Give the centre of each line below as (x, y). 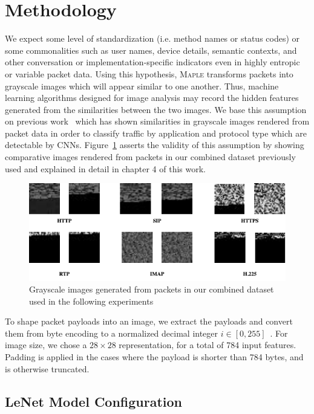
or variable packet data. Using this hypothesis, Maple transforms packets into (149, 73)
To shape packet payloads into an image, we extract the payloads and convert (149, 321)
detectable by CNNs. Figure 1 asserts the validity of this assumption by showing (155, 145)
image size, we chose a (46, 345)
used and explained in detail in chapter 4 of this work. (105, 168)
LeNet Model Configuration (94, 401)
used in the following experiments (91, 301)
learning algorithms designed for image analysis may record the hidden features (152, 98)
